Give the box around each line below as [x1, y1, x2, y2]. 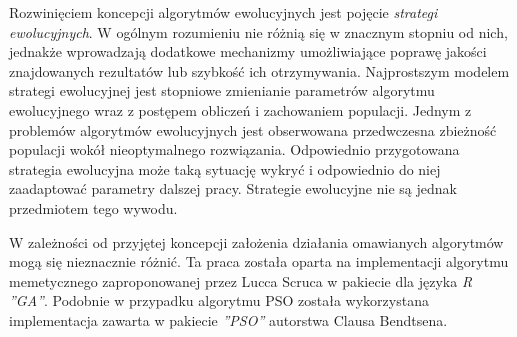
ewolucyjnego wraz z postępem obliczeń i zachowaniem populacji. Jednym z [9, 99, 472, 120]
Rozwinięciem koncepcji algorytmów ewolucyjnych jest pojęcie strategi [9, 2, 438, 22]
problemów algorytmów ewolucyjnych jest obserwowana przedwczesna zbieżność [9, 119, 497, 140]
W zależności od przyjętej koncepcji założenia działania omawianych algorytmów [9, 231, 504, 252]
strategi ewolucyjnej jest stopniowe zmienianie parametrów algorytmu [9, 80, 435, 101]
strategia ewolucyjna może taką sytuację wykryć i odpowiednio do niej [9, 158, 441, 179]
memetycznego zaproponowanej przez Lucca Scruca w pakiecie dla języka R [9, 270, 473, 291]
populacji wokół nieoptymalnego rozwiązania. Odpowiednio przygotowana [9, 139, 460, 160]
